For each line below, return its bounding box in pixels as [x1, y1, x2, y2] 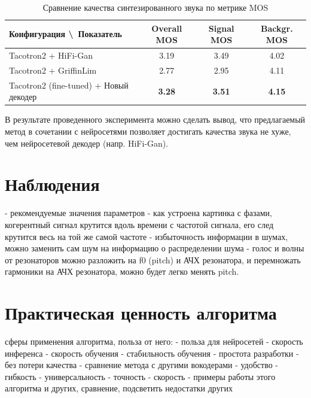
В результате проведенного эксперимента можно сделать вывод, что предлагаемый [5, 113, 306, 126]
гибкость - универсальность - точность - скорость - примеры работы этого [5, 370, 276, 382]
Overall [151, 22, 182, 34]
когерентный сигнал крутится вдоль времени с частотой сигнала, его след [5, 218, 274, 230]
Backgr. [261, 22, 293, 34]
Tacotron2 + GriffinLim [9, 63, 97, 76]
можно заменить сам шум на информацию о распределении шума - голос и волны [5, 242, 304, 254]
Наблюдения [5, 172, 100, 196]
